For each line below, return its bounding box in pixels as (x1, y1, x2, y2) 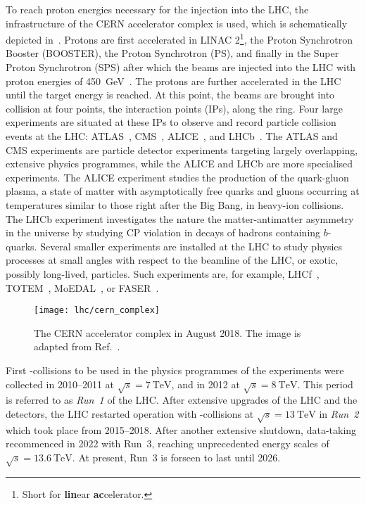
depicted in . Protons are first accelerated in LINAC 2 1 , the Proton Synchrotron (6, 30, 353, 46)
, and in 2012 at (171, 376, 240, 391)
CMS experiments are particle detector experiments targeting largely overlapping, (6, 142, 358, 157)
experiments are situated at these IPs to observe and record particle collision (6, 115, 336, 129)
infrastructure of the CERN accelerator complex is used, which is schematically (6, 15, 348, 30)
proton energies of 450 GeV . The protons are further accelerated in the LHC (6, 73, 341, 88)
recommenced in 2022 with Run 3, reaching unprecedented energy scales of (6, 436, 329, 451)
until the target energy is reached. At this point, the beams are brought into (6, 87, 335, 102)
